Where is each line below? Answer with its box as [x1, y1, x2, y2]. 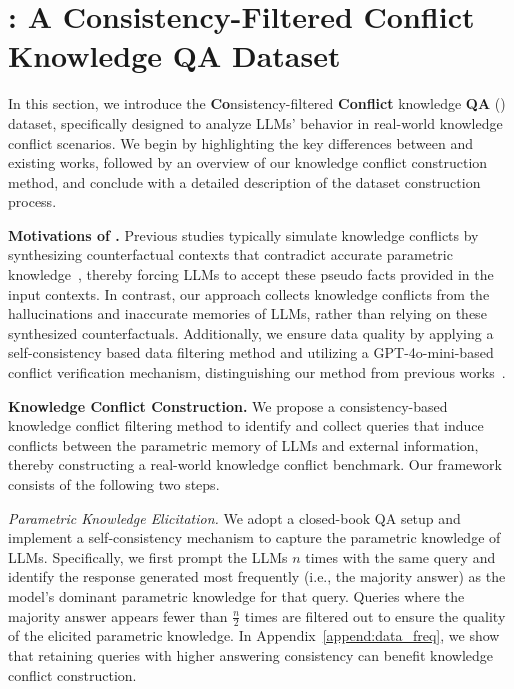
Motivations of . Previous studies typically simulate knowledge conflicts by [8, 224, 479, 245]
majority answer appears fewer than [8, 605, 228, 626]
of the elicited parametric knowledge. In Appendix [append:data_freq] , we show [8, 625, 500, 646]
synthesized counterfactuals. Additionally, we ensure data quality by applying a [8, 322, 494, 343]
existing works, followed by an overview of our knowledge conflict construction [8, 152, 488, 173]
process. [8, 191, 57, 212]
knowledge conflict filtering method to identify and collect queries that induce [8, 415, 484, 436]
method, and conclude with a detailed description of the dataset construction [8, 171, 481, 192]
